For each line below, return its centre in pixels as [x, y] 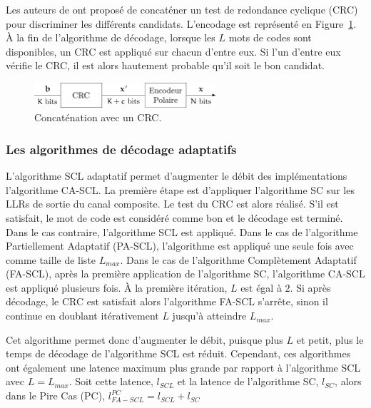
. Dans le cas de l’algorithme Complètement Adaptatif [238, 259]
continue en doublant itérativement [82, 316]
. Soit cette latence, [111, 381]
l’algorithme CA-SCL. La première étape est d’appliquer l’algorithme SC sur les [180, 189]
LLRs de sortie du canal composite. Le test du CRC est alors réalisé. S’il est [172, 204]
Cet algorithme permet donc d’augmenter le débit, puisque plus [144, 339]
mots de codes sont [270, 37]
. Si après [310, 287]
